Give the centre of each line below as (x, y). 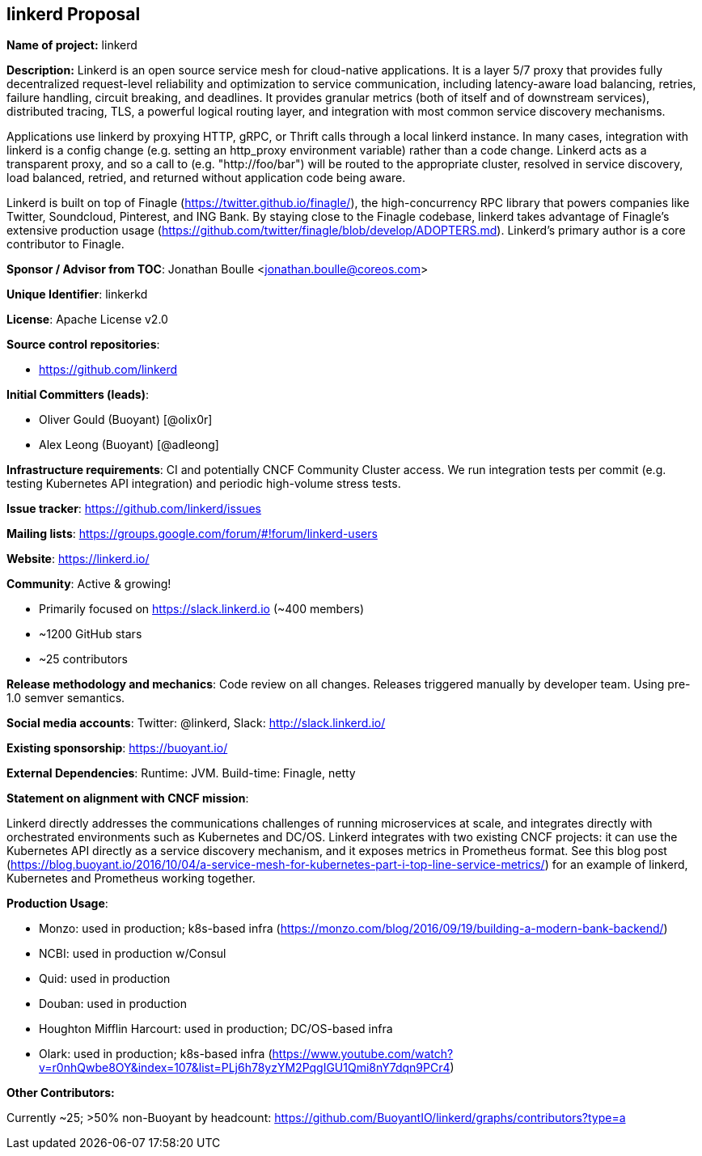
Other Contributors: (61, 1093)
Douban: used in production (113, 1004)
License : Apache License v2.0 (87, 320)
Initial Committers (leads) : (78, 395)
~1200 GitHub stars (91, 634)
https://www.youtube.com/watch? (363, 1054)
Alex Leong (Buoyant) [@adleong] (129, 445)
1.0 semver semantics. (66, 698)
